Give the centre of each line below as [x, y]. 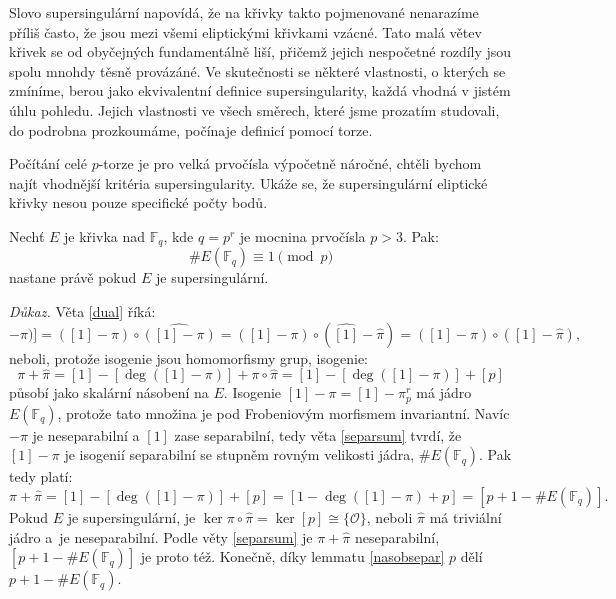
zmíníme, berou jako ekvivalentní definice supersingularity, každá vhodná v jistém [260, 90]
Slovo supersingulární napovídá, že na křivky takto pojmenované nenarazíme [244, 12]
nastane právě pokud [73, 277]
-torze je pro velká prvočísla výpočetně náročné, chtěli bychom [290, 163]
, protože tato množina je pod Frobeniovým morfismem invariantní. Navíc [283, 412]
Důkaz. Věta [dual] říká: [82, 310]
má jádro [444, 392]
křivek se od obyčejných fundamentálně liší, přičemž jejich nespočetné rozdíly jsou [260, 51]
